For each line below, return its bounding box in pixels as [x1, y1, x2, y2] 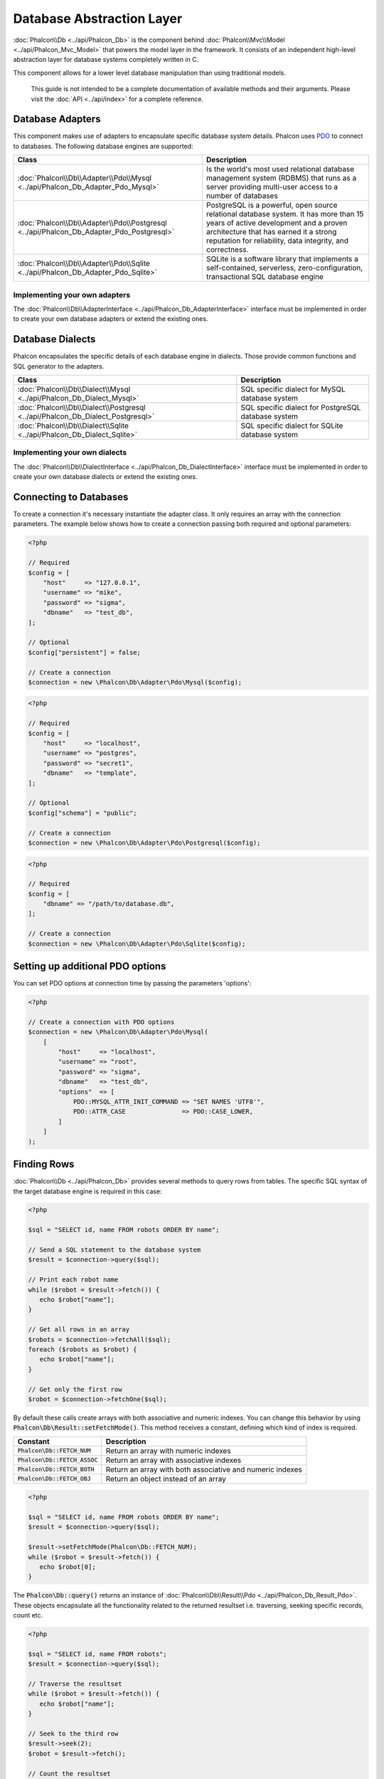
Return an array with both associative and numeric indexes [105, 1464, 302, 1474]
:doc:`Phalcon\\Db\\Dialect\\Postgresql [17, 403, 146, 413]
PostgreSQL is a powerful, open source [206, 200, 338, 210]
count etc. [13, 1611, 43, 1620]
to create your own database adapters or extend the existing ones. [13, 315, 208, 323]
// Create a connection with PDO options [28, 1018, 175, 1026]
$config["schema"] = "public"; [28, 808, 138, 817]
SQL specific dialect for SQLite [240, 421, 343, 431]
